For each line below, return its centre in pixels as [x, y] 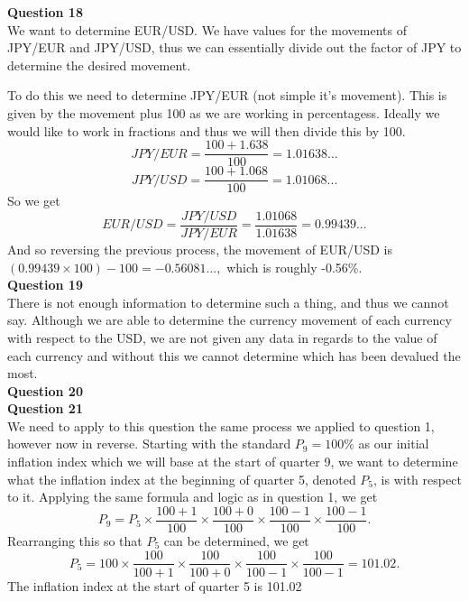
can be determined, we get [236, 540]
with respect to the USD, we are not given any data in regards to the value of [222, 337]
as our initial [394, 444]
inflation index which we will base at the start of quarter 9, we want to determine [233, 462]
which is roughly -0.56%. [294, 267]
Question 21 [45, 408]
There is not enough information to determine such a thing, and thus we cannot [228, 302]
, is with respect [418, 479]
